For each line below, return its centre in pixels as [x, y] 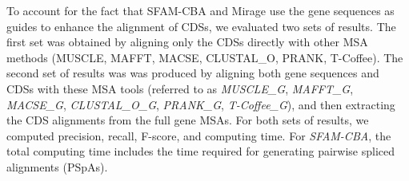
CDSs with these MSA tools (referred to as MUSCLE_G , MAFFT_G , [180, 88]
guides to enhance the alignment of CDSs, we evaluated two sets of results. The [201, 26]
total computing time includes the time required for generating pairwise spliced [200, 151]
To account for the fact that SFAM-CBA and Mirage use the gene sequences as [200, 10]
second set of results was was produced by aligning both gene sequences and [193, 73]
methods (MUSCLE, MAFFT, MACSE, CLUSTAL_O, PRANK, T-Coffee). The [205, 57]
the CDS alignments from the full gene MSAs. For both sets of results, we [188, 120]
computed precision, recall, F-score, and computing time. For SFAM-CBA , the [199, 135]
